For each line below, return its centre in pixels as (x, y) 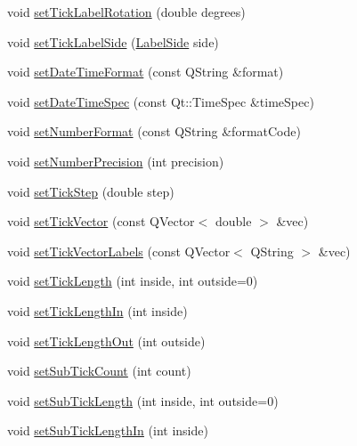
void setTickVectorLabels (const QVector (119, 251)
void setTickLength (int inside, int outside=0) (133, 281)
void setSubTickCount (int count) (99, 371)
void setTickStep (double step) (91, 191)
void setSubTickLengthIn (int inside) (108, 430)
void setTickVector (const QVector (101, 221)
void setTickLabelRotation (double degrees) (126, 12)
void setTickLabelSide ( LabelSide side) (113, 41)
